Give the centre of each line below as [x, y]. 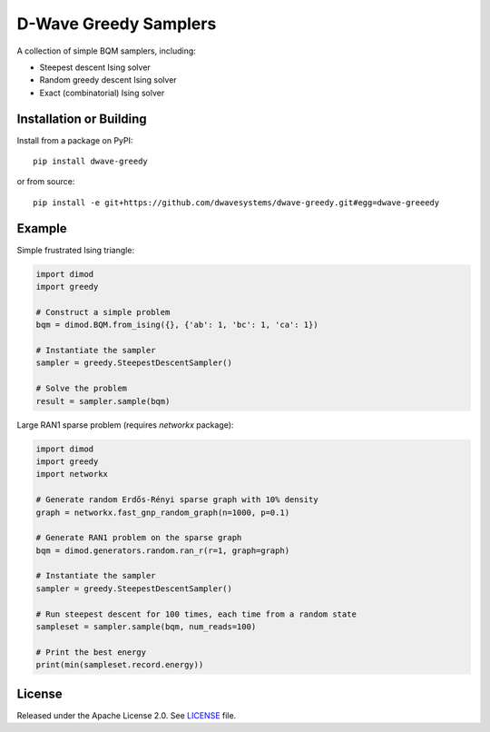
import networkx [72, 474]
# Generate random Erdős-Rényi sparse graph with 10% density [177, 500]
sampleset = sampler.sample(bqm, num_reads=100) [146, 627]
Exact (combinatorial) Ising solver [102, 93]
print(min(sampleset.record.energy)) [120, 665]
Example [42, 228]
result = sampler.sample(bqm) [103, 401]
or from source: [46, 182]
